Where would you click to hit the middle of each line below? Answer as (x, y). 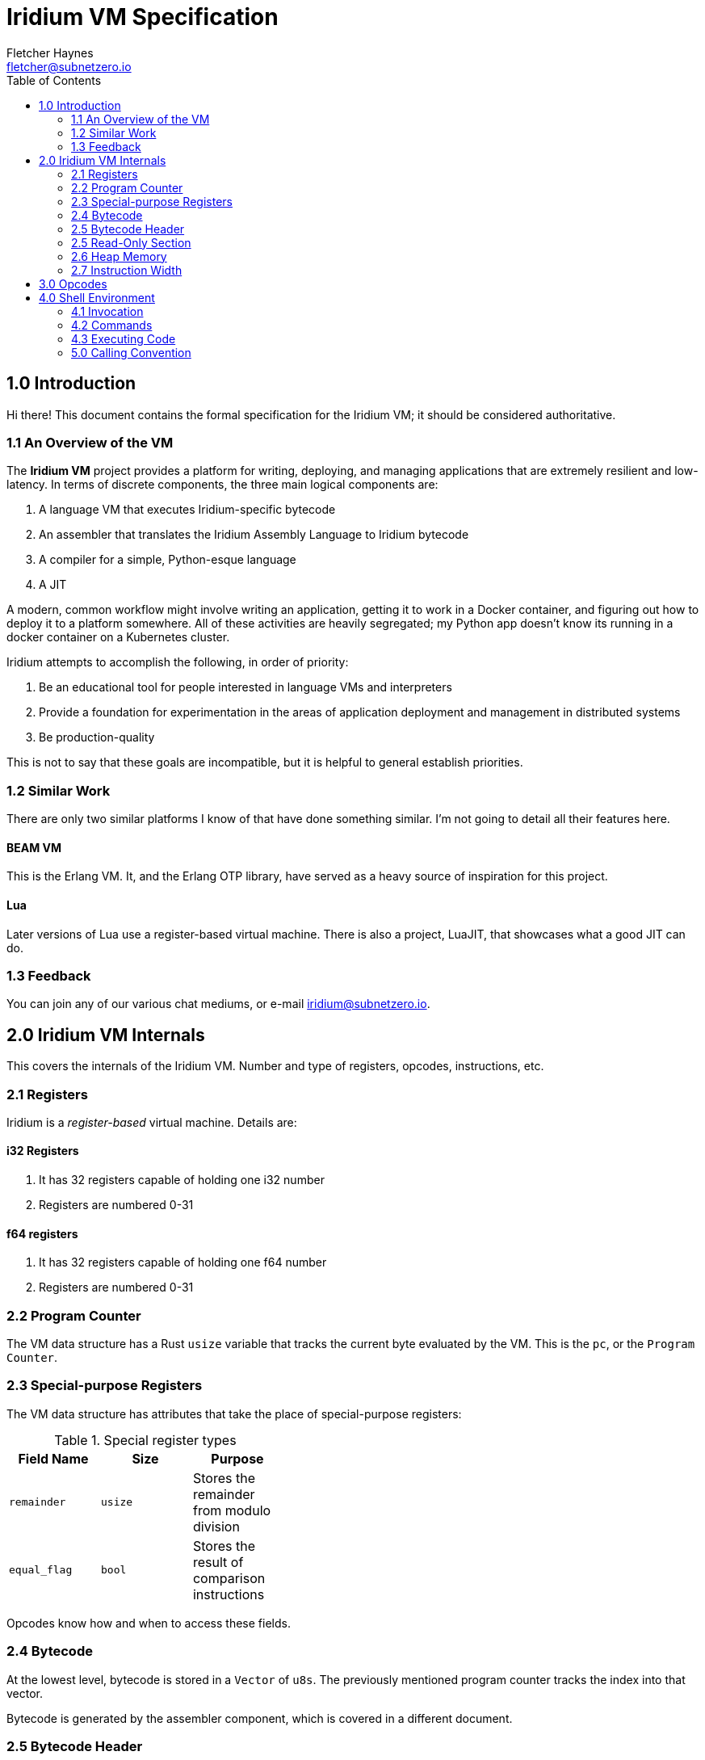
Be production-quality (97, 737)
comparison (229, 1578)
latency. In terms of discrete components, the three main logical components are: (222, 485)
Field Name (53, 1458)
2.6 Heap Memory (119, 256)
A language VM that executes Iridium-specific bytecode (187, 510)
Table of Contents (54, 80)
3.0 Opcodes (73, 284)
